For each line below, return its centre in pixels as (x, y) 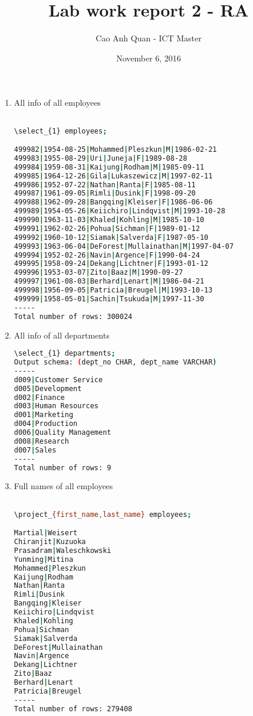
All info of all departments (62, 335)
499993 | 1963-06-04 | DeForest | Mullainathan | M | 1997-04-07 (124, 246)
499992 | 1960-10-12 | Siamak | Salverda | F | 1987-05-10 (111, 237)
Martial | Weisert (46, 533)
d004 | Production (46, 424)
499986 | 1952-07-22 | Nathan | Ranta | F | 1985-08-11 (105, 185)
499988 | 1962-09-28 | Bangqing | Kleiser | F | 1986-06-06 (113, 202)
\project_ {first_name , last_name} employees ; (103, 514)
